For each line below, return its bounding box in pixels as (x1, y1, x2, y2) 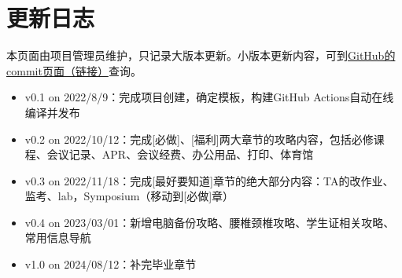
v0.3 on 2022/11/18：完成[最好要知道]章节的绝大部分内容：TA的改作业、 (24, 172, 394, 188)
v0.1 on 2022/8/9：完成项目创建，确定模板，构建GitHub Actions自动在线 (24, 89, 394, 105)
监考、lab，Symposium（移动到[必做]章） (24, 188, 234, 204)
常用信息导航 (24, 229, 91, 246)
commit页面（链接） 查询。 (6, 62, 142, 79)
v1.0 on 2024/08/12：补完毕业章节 (24, 256, 197, 273)
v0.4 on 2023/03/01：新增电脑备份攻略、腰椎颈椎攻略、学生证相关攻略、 (24, 214, 395, 230)
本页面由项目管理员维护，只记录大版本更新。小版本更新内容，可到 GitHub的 (6, 47, 396, 64)
